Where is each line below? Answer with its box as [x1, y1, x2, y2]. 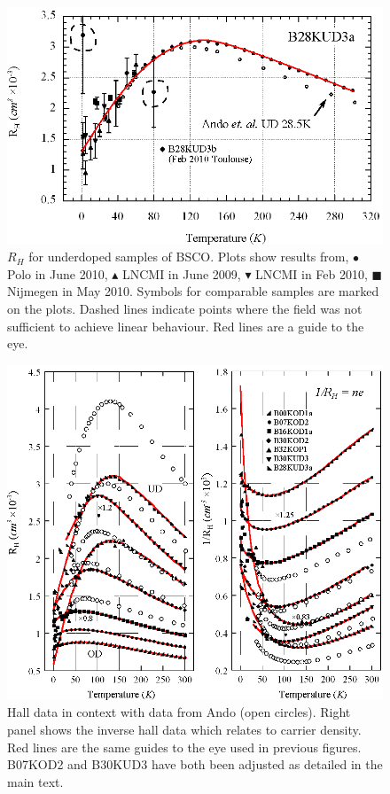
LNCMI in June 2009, [121, 264, 241, 283]
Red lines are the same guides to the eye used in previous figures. [7, 737, 362, 756]
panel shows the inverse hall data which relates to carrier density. [7, 720, 362, 739]
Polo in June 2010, [7, 264, 108, 283]
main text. [7, 772, 64, 790]
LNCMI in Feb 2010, [255, 264, 368, 283]
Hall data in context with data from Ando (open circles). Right [7, 703, 351, 721]
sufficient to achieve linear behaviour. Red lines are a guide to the [7, 316, 364, 335]
